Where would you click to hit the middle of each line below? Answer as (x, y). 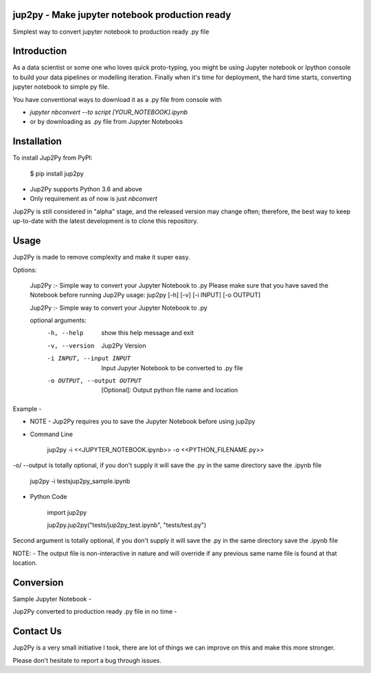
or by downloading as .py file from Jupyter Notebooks (106, 122)
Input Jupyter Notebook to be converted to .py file (172, 367)
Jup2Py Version (124, 345)
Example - (27, 409)
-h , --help (65, 333)
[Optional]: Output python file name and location (170, 390)
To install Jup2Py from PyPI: (53, 158)
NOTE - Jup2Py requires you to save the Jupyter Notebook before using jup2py (143, 421)
